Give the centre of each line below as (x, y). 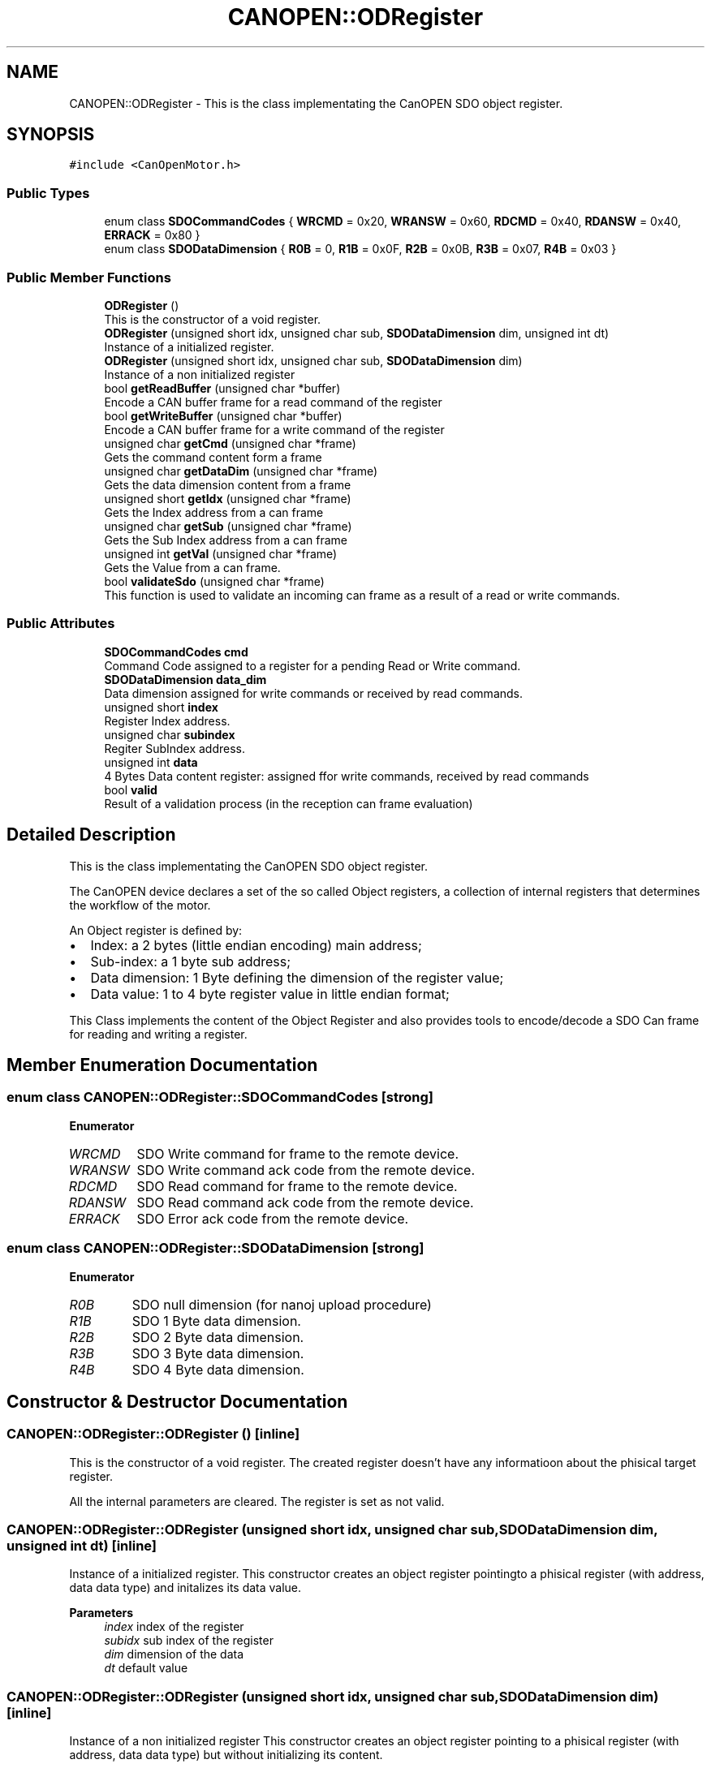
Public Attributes (61, 624)
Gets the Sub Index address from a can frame (226, 540)
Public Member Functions (89, 277)
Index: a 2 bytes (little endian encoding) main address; (256, 945)
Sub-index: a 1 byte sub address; (191, 961)
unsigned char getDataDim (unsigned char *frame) (241, 471)
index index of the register (174, 1627)
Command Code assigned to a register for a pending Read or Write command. (312, 665)
